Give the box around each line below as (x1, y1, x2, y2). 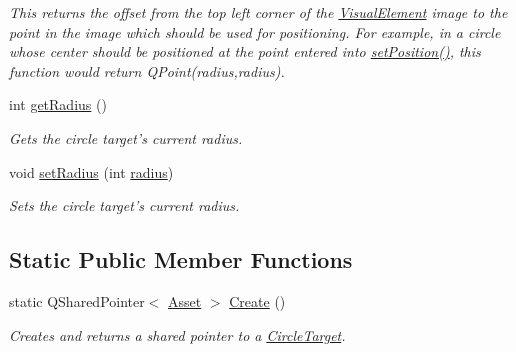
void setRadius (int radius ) (9, 161, 174, 182)
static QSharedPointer (9, 290, 145, 311)
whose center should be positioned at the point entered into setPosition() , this (9, 41, 481, 62)
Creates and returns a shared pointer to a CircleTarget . (9, 324, 346, 345)
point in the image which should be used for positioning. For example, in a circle (9, 21, 501, 42)
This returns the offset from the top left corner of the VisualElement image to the (9, 2, 508, 22)
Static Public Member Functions (9, 244, 353, 275)
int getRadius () (9, 94, 107, 115)
